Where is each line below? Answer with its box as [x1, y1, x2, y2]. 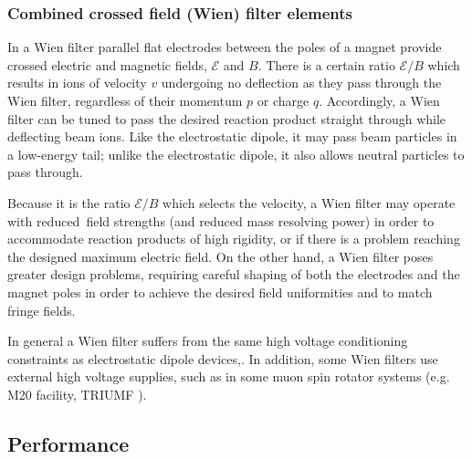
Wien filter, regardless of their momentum [7, 91, 243, 110]
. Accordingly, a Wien [319, 91, 440, 110]
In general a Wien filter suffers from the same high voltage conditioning [7, 331, 408, 350]
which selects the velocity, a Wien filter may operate [163, 193, 456, 212]
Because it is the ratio [7, 193, 131, 212]
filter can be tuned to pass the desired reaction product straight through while [7, 109, 446, 128]
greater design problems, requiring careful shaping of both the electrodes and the [7, 265, 460, 284]
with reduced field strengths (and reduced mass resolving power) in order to [7, 211, 435, 230]
